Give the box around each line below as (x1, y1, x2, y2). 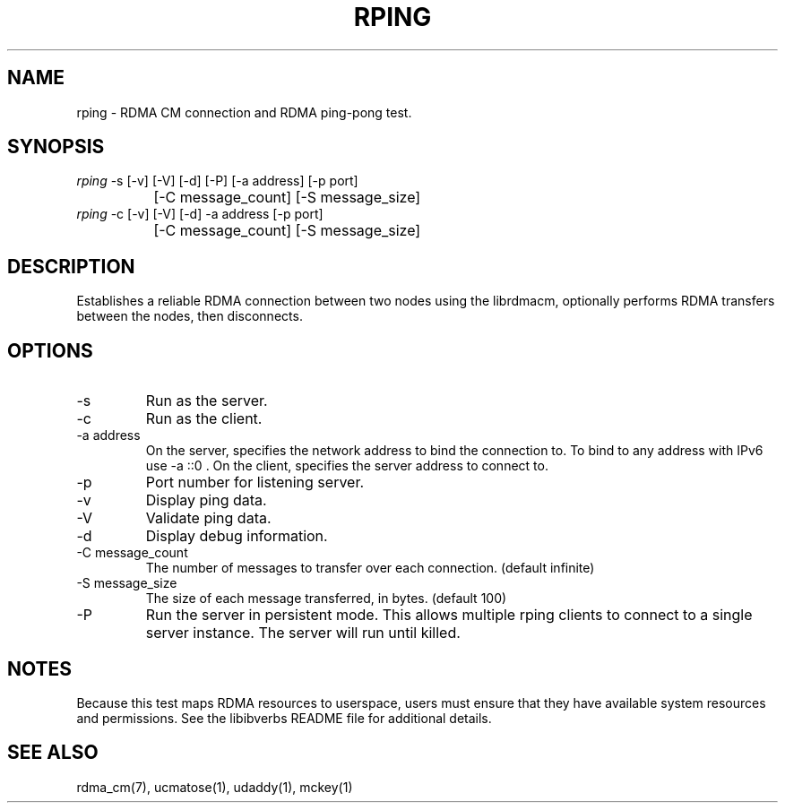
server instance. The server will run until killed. (145, 624, 461, 642)
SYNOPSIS (7, 135, 105, 159)
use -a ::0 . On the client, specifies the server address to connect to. (145, 458, 548, 474)
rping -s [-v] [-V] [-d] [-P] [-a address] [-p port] (76, 173, 358, 189)
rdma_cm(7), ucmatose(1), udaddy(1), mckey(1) (76, 779, 353, 795)
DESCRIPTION (7, 254, 135, 278)
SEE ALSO (7, 741, 99, 764)
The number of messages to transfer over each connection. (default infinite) (145, 560, 595, 576)
